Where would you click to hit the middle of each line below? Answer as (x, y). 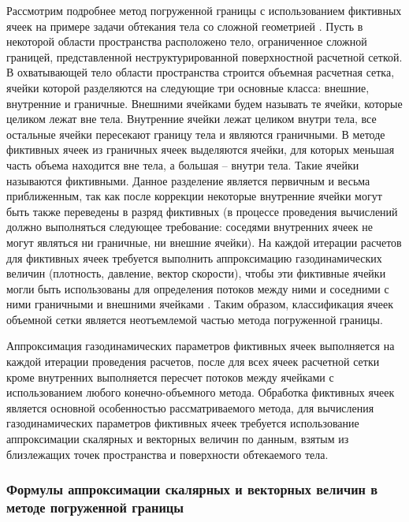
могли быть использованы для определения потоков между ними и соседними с (198, 288)
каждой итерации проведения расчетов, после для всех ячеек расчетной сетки (193, 362)
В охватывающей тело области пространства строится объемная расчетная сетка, (201, 72)
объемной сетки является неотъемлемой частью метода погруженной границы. (195, 319)
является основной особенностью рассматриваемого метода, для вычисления (190, 407)
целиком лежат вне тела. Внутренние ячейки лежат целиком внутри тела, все (191, 119)
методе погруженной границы (95, 507)
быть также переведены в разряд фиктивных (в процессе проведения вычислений (202, 211)
